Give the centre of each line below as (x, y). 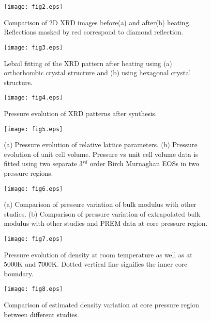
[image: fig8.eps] (33, 289)
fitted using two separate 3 (43, 163)
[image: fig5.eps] (33, 129)
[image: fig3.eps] (33, 47)
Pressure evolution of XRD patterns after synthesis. (81, 113)
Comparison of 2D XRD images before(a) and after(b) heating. (98, 22)
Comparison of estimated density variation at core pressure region (102, 305)
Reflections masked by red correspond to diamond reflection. (94, 32)
